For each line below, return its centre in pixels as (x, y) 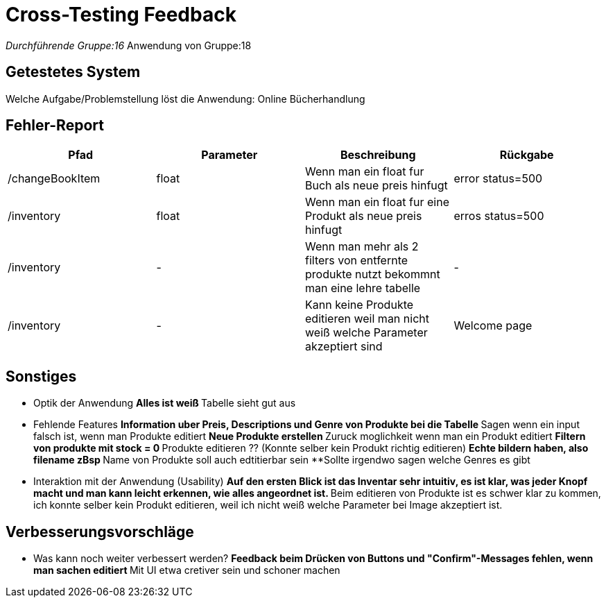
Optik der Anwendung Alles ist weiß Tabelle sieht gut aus (165, 403)
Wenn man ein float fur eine (377, 202)
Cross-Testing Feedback (121, 15)
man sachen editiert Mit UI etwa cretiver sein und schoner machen (187, 570)
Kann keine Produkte (360, 305)
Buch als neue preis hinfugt (376, 186)
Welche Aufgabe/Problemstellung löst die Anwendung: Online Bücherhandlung (185, 99)
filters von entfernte (357, 261)
